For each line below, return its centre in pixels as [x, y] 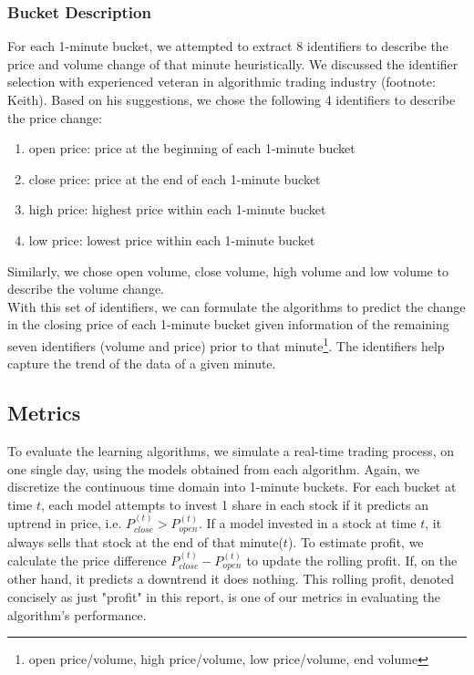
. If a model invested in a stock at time [308, 523]
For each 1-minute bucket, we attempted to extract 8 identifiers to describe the [228, 46]
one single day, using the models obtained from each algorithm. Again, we [214, 468]
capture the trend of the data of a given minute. [142, 363]
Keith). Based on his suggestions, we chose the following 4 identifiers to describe [232, 99]
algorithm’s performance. [77, 614]
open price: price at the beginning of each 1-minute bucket [192, 148]
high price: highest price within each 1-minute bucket [177, 209]
